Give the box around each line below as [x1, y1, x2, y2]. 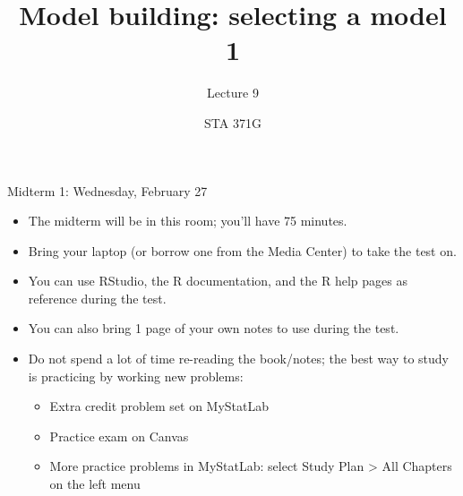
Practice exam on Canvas [49, 426, 189, 445]
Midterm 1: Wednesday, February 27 [7, 181, 208, 200]
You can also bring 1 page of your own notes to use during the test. [28, 319, 399, 338]
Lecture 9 [207, 83, 259, 102]
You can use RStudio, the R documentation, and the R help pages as [28, 271, 407, 290]
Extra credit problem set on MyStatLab [49, 397, 270, 415]
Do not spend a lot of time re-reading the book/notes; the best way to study [28, 349, 449, 368]
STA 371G [204, 113, 262, 132]
